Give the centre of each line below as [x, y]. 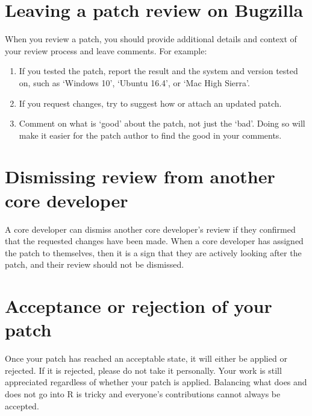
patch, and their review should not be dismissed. [95, 264]
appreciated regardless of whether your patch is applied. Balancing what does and [156, 382]
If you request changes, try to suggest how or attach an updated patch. [150, 103]
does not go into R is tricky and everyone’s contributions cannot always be [143, 394]
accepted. [22, 405]
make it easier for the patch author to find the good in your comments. [150, 135]
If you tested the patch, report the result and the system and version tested [158, 71]
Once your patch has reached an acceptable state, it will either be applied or [146, 358]
